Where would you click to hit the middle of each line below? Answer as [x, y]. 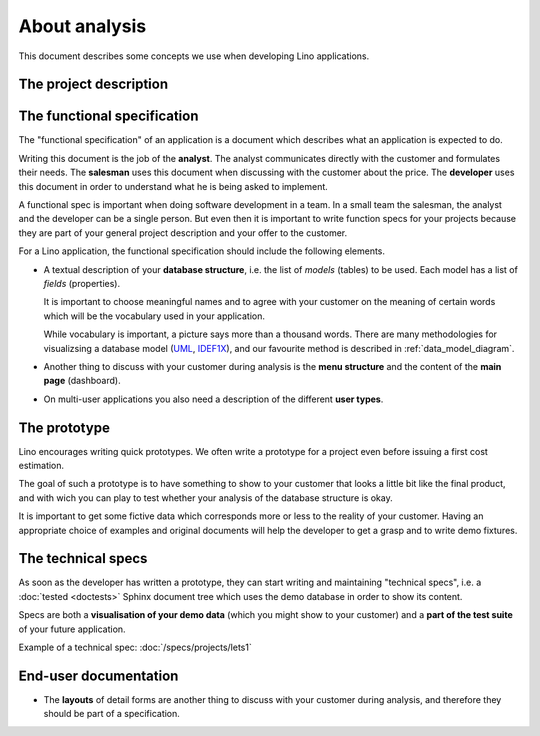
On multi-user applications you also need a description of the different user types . [213, 399]
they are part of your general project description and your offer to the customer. [183, 232]
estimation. [41, 466]
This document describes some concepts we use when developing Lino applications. [194, 56]
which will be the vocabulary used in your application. [154, 316]
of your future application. [72, 629]
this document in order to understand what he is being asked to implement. [173, 186]
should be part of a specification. [111, 714]
